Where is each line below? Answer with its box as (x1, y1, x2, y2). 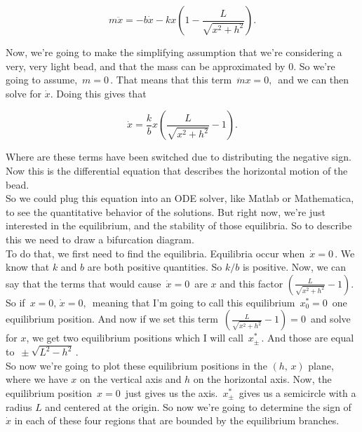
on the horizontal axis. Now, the (193, 372, 332, 386)
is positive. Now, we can (242, 259, 347, 274)
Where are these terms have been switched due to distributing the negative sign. (6, 149, 351, 164)
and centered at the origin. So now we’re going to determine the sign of (45, 399, 351, 414)
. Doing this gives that (50, 86, 147, 100)
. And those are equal (261, 330, 354, 345)
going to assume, (6, 72, 78, 87)
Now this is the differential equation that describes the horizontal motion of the (6, 163, 348, 177)
